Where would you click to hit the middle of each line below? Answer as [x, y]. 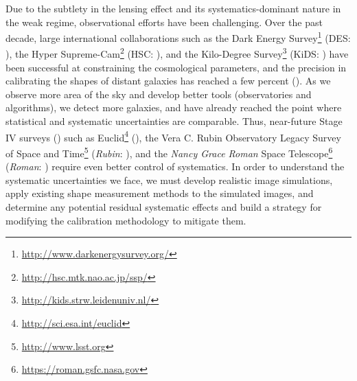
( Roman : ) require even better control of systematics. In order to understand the [175, 166]
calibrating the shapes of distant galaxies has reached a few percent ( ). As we [168, 81]
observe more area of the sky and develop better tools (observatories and [159, 94]
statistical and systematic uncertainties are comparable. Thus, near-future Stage [174, 121]
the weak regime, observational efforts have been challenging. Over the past [164, 22]
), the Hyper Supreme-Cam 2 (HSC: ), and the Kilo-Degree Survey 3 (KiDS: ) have [177, 53]
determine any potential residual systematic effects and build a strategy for [164, 206]
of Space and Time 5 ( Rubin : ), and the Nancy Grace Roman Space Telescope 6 [169, 152]
